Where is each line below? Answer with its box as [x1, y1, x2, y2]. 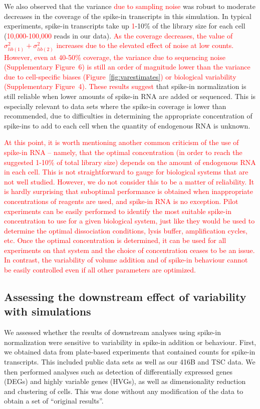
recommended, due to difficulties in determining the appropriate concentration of [4, 110, 252, 121]
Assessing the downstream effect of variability [4, 289, 246, 304]
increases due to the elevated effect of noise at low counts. [56, 40, 234, 50]
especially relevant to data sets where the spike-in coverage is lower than [4, 100, 226, 111]
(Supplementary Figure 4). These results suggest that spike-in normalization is [4, 81, 246, 91]
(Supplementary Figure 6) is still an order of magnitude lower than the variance [4, 61, 250, 72]
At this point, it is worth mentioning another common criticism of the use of [4, 137, 239, 147]
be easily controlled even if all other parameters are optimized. [4, 264, 196, 275]
